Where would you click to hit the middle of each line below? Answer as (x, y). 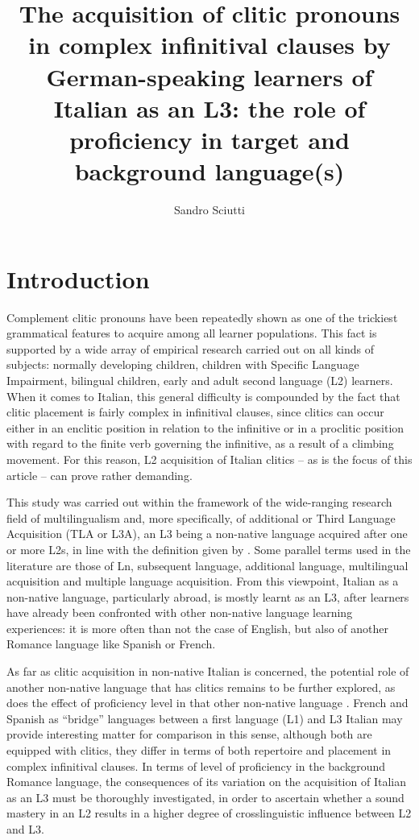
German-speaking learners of (209, 76)
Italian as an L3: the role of (209, 108)
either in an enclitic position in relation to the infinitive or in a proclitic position (205, 427)
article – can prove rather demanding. (100, 475)
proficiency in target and (209, 139)
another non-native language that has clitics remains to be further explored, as (201, 687)
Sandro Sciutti (209, 210)
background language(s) (209, 171)
